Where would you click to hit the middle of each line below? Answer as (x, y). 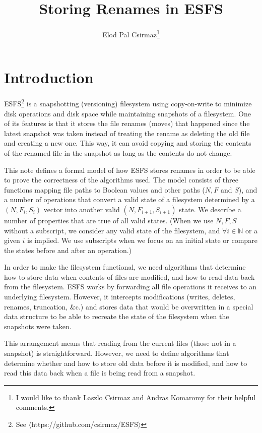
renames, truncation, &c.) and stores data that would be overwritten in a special (129, 306)
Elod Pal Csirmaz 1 (131, 34)
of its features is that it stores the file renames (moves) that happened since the (127, 123)
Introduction (49, 77)
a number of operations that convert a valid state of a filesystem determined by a (129, 199)
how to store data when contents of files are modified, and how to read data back (129, 276)
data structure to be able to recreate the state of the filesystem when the (117, 316)
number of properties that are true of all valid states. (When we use (109, 220)
